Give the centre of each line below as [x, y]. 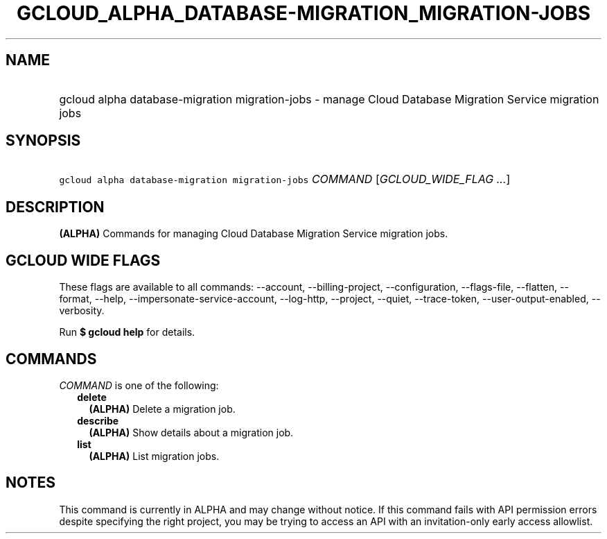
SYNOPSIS [43, 141]
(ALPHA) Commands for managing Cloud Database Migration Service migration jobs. [254, 234]
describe [98, 420]
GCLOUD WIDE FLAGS [83, 260]
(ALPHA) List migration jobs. [154, 456]
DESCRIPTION [55, 207]
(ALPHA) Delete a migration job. [162, 409]
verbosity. [82, 311]
